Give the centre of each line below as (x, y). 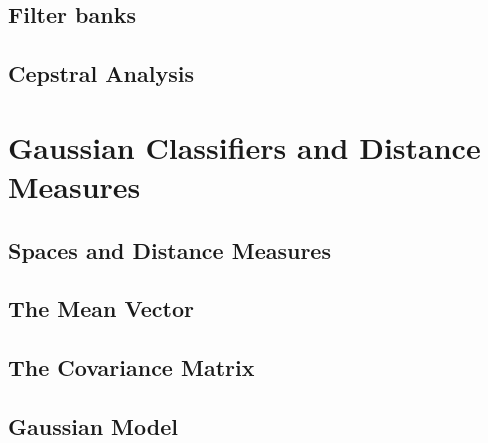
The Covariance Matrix (131, 367)
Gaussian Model (93, 425)
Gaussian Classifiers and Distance (244, 146)
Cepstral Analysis (101, 73)
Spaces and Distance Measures (169, 249)
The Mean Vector (101, 308)
